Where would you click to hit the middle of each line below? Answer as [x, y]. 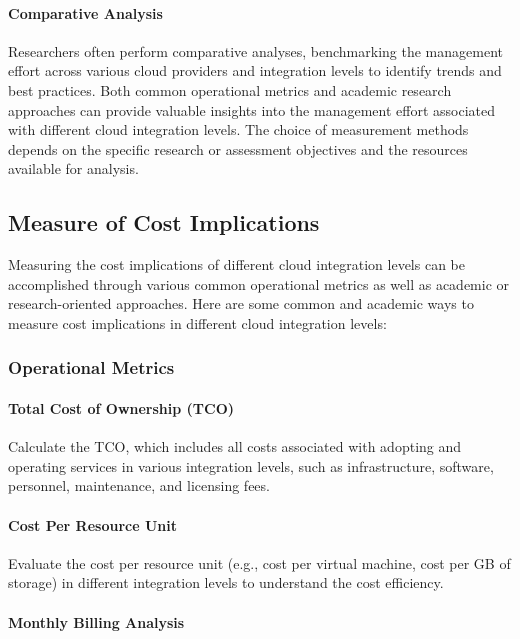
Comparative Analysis [85, 12]
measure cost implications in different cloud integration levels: [197, 322]
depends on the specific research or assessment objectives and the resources [238, 148]
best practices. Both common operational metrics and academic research [230, 89]
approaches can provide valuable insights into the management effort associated [251, 109]
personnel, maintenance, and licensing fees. [139, 485]
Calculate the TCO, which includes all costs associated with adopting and [235, 446]
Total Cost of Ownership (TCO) [121, 407]
